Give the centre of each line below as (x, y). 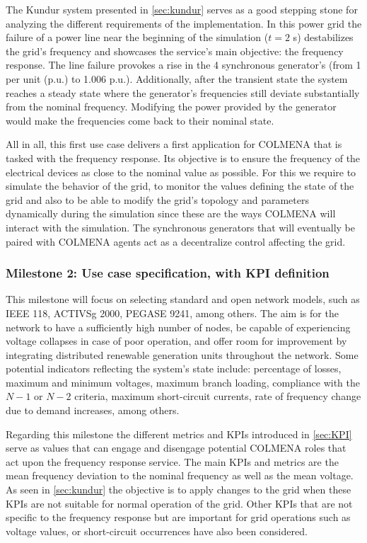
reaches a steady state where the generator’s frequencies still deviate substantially (183, 92)
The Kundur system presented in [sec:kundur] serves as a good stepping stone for (182, 9)
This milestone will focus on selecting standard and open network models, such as (183, 299)
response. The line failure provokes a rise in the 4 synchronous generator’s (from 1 (183, 65)
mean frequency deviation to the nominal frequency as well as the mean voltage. (180, 475)
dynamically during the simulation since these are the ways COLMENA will (171, 213)
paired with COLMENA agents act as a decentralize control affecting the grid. (176, 241)
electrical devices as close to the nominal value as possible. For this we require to (181, 172)
